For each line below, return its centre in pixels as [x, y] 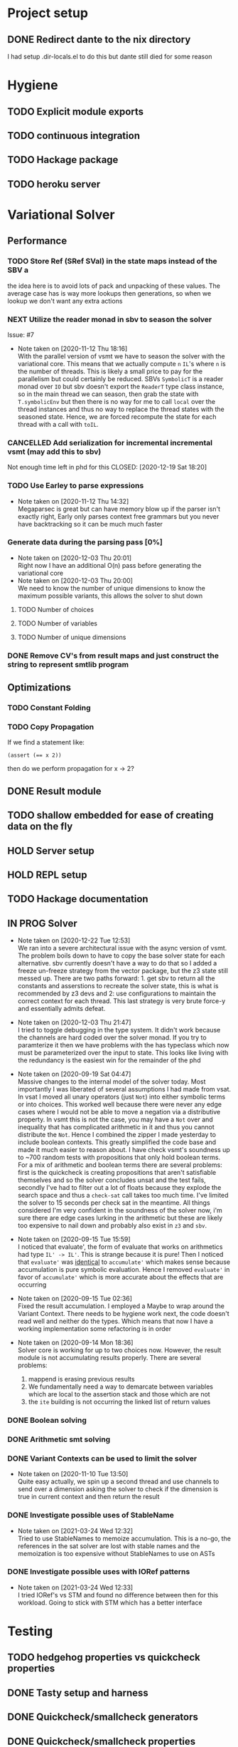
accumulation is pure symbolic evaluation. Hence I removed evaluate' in [124, 1270]
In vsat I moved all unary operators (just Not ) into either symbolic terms [121, 1097]
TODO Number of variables [58, 623]
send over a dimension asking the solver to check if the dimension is [118, 1489]
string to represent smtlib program [68, 664]
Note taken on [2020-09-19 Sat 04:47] [74, 1074]
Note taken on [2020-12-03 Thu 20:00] [75, 580]
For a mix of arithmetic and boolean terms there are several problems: [120, 1165]
